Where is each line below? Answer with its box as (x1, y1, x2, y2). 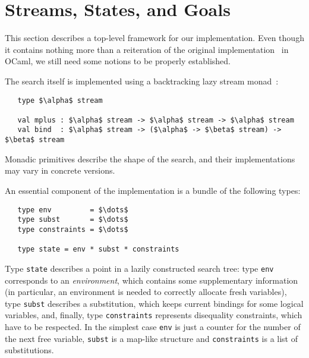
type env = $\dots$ (17, 205, 128, 214)
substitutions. (5, 344, 54, 356)
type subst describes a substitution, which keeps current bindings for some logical (5, 297, 304, 309)
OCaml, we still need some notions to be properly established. (5, 55, 231, 67)
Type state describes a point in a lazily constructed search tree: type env (5, 262, 274, 274)
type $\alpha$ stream (17, 96, 103, 105)
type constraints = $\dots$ (17, 225, 128, 234)
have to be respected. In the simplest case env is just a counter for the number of (5, 321, 301, 332)
